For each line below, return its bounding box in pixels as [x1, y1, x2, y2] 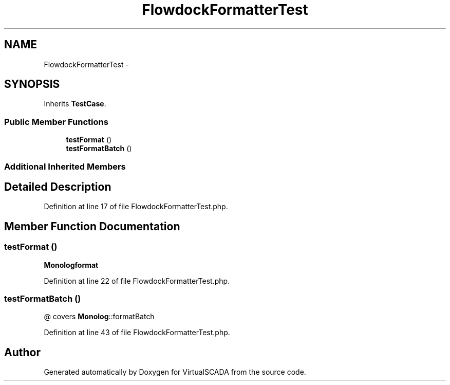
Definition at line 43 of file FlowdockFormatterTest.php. [44, 328, 230, 337]
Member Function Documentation [4, 219, 180, 233]
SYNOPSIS [4, 78, 60, 91]
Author [4, 345, 41, 359]
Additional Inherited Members [4, 161, 126, 172]
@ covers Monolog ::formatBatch [44, 312, 155, 321]
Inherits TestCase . [44, 99, 106, 108]
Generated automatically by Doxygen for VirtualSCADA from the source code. [44, 368, 306, 377]
